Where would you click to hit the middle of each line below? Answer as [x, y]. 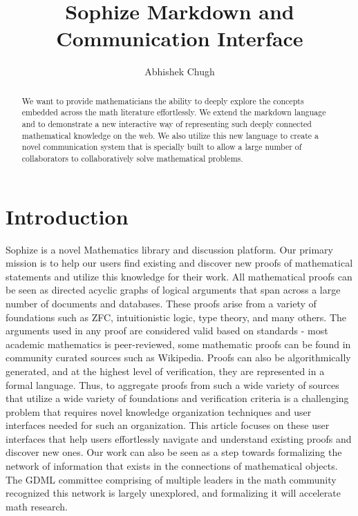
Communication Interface [180, 38]
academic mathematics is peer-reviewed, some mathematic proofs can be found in [178, 344]
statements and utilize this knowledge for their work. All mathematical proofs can [179, 276]
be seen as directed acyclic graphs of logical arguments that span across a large [173, 290]
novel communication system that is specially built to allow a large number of [162, 147]
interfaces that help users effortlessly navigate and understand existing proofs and [179, 438]
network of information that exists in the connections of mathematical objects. [172, 466]
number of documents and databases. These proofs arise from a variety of [161, 303]
